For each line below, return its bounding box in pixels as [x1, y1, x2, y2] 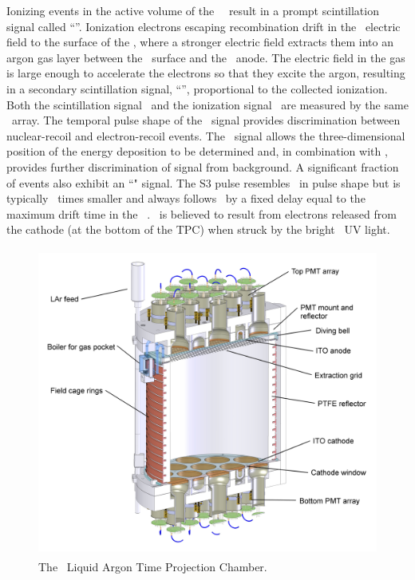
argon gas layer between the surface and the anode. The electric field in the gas [6, 49, 405, 65]
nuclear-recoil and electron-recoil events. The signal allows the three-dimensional [6, 127, 405, 144]
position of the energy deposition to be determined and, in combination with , [6, 143, 388, 160]
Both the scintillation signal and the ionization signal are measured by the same [6, 96, 409, 112]
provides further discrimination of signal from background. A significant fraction [6, 158, 399, 175]
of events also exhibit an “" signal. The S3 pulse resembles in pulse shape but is [6, 174, 401, 191]
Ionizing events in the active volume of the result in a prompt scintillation [6, 2, 379, 18]
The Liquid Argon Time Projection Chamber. [38, 558, 267, 574]
